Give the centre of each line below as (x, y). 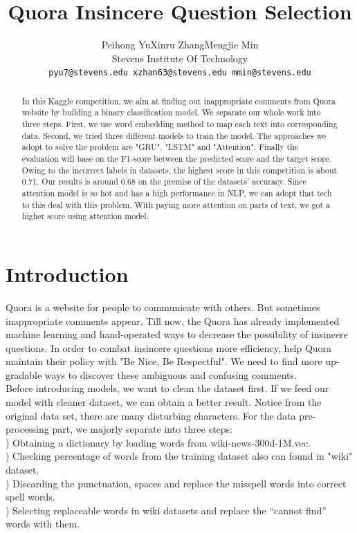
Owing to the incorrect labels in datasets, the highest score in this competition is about (180, 170)
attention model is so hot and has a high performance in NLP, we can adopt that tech (177, 193)
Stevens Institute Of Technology (180, 58)
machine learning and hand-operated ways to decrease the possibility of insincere (177, 334)
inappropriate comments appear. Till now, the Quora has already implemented (173, 320)
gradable (24, 374)
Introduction (67, 273)
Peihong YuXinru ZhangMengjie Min (180, 45)
